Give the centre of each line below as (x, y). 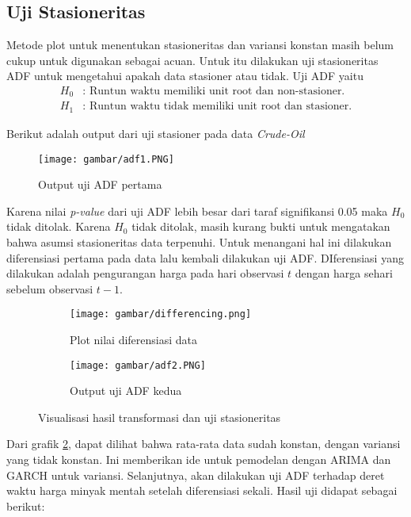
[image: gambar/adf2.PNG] (138, 365)
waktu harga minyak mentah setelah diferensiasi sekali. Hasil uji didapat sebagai (202, 490)
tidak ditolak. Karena (59, 226)
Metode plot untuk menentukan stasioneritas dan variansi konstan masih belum (200, 45)
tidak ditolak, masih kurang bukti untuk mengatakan (261, 226)
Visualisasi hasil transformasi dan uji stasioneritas (160, 417)
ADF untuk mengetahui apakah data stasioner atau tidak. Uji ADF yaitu (185, 76)
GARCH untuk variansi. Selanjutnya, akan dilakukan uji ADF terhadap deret (196, 475)
